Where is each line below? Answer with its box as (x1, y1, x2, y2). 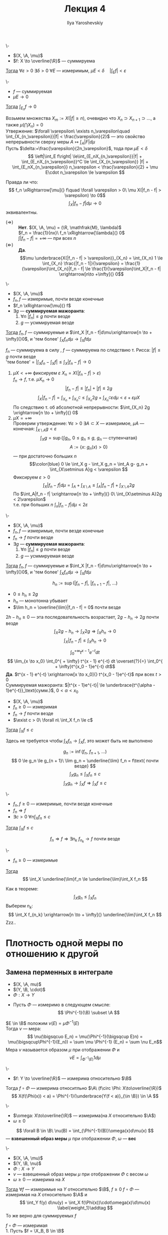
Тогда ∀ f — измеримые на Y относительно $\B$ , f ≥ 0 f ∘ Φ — (6, 1186, 139, 1192)
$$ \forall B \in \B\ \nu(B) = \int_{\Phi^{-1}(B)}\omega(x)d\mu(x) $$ (16, 1127, 154, 1134)
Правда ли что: (6, 179, 38, 185)
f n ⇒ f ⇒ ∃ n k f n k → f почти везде (50, 835, 120, 844)
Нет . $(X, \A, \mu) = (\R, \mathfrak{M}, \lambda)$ (18, 225, 122, 231)
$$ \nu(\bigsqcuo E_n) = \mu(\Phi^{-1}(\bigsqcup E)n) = (27, 1033, 143, 1039)
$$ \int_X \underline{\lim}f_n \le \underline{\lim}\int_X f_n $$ (22, 876, 148, 882)
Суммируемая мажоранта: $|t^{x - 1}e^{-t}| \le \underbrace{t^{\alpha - (6, 682, 155, 688)
